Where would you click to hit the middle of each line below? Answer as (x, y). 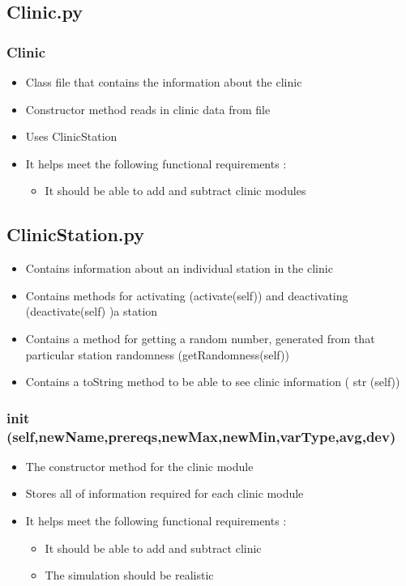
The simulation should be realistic (129, 575)
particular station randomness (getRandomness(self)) (157, 354)
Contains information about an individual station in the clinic (179, 268)
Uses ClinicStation (71, 136)
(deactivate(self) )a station (92, 311)
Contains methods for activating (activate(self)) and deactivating (187, 295)
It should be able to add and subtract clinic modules (175, 191)
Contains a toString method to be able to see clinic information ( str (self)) (213, 382)
